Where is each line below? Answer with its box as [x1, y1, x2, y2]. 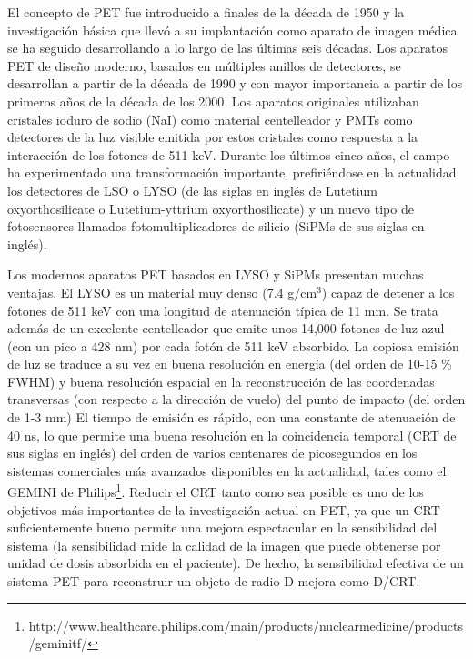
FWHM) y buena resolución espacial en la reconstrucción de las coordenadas [7, 371, 435, 390]
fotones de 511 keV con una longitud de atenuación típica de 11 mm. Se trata [7, 300, 438, 319]
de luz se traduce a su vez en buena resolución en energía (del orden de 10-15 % [7, 354, 452, 373]
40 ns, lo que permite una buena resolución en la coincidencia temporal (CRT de [7, 425, 457, 444]
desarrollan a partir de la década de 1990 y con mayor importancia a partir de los [7, 74, 463, 93]
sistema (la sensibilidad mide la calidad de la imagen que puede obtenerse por [7, 535, 441, 554]
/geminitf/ [28, 634, 87, 653]
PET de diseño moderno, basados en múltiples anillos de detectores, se [7, 56, 401, 75]
